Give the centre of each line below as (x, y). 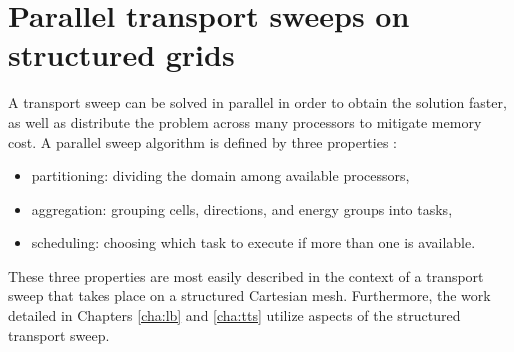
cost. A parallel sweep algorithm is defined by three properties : (203, 141)
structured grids (121, 54)
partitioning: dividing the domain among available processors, (220, 175)
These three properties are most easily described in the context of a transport (246, 275)
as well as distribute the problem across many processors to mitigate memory (245, 121)
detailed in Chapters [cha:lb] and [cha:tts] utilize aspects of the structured (234, 315)
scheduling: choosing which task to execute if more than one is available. (253, 242)
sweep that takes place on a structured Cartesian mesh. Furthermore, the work (249, 295)
